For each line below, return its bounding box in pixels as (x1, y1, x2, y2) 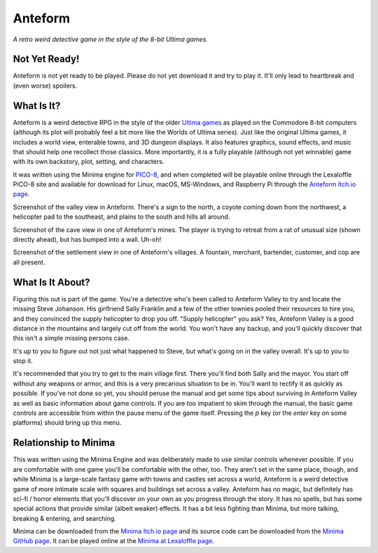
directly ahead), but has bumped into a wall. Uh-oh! (13, 235, 162, 244)
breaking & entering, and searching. (13, 514, 117, 522)
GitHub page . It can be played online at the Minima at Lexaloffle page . (13, 537, 215, 545)
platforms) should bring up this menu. (13, 418, 122, 427)
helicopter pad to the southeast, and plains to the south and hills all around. (13, 212, 230, 221)
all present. (13, 258, 45, 266)
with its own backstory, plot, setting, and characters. (13, 158, 164, 166)
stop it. (13, 357, 33, 365)
